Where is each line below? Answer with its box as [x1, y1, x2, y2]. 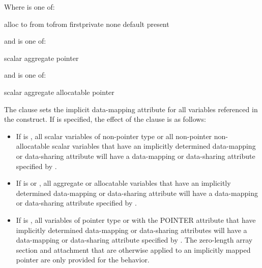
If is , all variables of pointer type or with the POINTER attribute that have [16, 214, 256, 225]
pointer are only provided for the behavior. [16, 254, 150, 265]
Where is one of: [4, 2, 55, 12]
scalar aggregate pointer [4, 52, 79, 63]
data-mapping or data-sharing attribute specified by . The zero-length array [16, 234, 253, 245]
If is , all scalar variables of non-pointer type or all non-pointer [16, 130, 212, 141]
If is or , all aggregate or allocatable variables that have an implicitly [16, 178, 231, 188]
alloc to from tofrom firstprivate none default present [4, 18, 169, 29]
